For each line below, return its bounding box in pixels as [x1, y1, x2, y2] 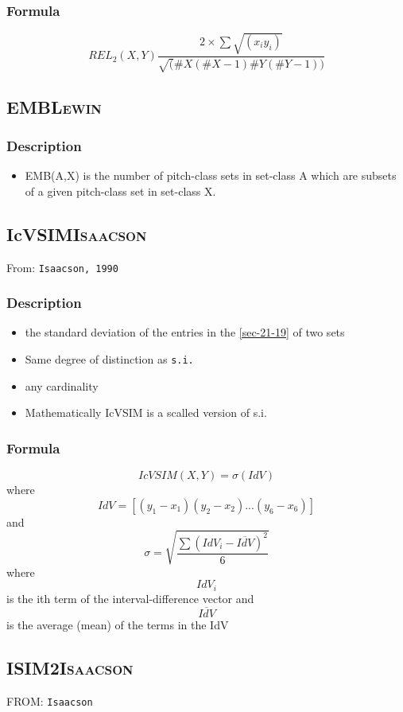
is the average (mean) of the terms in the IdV [6, 616, 229, 632]
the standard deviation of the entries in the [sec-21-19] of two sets [25, 324, 345, 340]
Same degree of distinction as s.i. [25, 351, 194, 368]
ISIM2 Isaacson [6, 655, 134, 679]
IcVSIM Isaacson [6, 221, 147, 246]
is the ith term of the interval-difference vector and [6, 589, 254, 606]
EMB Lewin [6, 94, 102, 119]
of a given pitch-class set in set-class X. [25, 182, 216, 199]
